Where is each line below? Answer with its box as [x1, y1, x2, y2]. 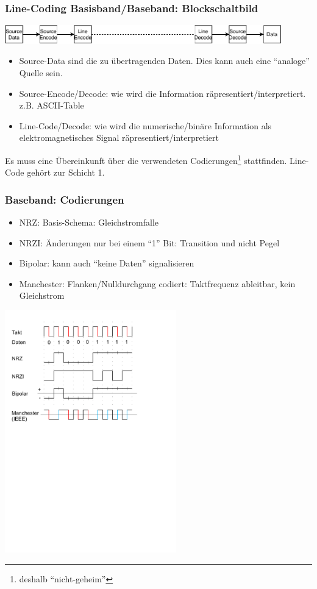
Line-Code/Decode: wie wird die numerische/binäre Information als [19, 119, 272, 132]
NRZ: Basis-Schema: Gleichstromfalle [19, 216, 159, 229]
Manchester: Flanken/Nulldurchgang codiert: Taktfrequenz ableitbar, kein [19, 277, 296, 290]
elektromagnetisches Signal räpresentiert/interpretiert [19, 131, 219, 144]
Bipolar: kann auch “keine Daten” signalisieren [19, 257, 194, 270]
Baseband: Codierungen [5, 191, 124, 207]
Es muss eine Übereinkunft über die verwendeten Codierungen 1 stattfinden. [5, 152, 287, 166]
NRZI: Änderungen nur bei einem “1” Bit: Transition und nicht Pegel [19, 236, 280, 249]
